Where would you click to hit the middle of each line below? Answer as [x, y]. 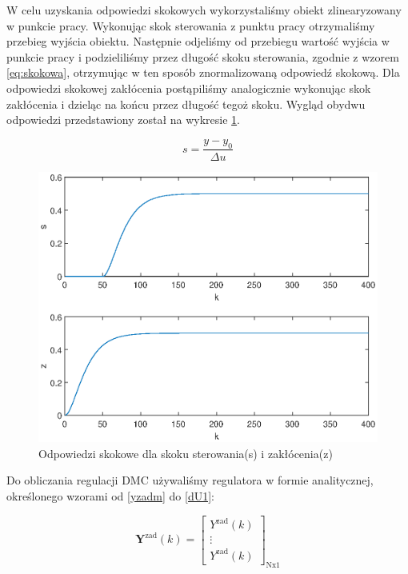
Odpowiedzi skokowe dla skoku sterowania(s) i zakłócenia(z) [186, 453]
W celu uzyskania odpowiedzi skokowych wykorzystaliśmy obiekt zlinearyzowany [204, 10]
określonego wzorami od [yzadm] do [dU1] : [110, 496]
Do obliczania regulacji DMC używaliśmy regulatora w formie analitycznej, [190, 480]
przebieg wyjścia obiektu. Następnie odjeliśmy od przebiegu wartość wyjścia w [198, 41]
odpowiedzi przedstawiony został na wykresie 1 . [124, 120]
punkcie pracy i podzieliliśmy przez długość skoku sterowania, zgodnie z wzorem [203, 56]
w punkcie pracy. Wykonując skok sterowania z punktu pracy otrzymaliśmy [191, 25]
